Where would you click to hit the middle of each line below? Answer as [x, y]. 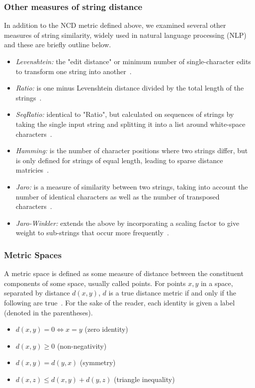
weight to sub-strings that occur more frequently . [92, 233]
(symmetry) [98, 362]
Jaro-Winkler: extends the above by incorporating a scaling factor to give [127, 223]
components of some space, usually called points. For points [95, 283]
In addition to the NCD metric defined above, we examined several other [115, 25]
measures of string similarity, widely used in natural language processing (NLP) [125, 35]
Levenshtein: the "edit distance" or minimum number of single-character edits [133, 61]
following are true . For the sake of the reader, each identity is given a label [120, 302]
